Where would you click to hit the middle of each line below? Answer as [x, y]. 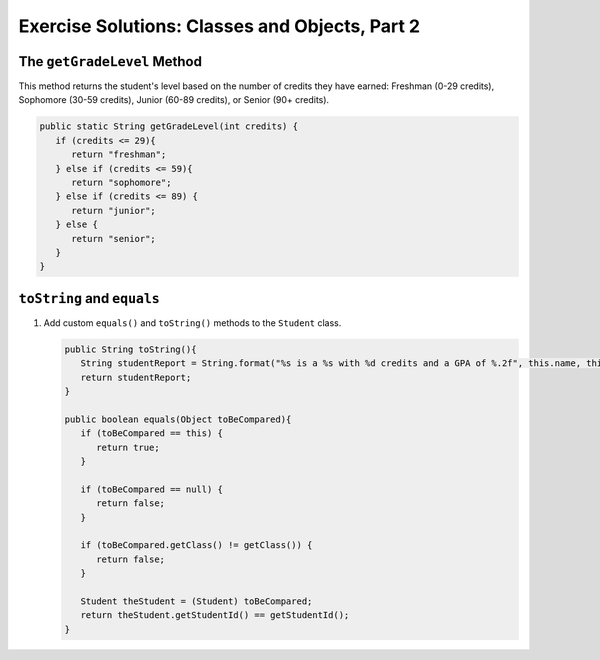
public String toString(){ [130, 349]
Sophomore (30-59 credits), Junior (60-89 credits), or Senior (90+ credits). [174, 100]
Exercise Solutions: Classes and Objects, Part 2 [219, 26]
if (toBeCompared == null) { [152, 489]
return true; [128, 447]
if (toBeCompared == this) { [152, 433]
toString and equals [89, 298]
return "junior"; [114, 210]
